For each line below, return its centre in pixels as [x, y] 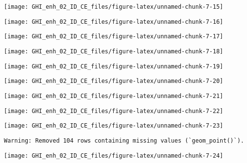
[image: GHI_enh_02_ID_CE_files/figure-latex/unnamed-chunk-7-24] [114, 155]
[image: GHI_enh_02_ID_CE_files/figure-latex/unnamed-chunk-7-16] [114, 22]
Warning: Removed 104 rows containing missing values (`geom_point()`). [124, 140]
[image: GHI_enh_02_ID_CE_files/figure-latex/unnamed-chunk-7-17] [114, 37]
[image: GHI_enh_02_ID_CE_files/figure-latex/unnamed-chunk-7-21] [114, 96]
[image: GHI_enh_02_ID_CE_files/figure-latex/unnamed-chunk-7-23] [114, 126]
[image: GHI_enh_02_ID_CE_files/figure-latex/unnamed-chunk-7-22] [114, 111]
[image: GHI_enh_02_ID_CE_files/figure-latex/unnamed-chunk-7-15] [114, 7]
